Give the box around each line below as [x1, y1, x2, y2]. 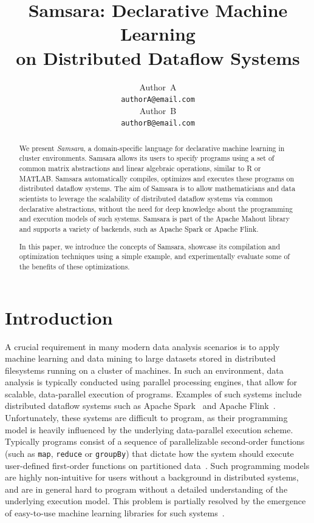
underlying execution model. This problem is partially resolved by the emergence [5, 494, 306, 507]
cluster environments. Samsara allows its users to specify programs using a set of [19, 153, 275, 163]
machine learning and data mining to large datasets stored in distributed [5, 352, 276, 365]
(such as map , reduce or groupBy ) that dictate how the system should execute [5, 447, 294, 459]
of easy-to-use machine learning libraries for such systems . [5, 506, 225, 519]
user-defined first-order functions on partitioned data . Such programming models [5, 459, 310, 471]
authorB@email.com [121, 119, 195, 128]
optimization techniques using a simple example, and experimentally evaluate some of [19, 251, 290, 261]
